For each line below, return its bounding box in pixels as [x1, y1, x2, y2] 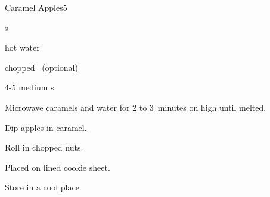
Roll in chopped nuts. [5, 141, 83, 154]
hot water [5, 41, 40, 54]
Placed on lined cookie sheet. [5, 161, 110, 173]
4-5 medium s [5, 81, 54, 93]
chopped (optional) [5, 61, 78, 73]
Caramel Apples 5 [5, 1, 67, 13]
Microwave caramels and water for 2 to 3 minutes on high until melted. [5, 101, 266, 113]
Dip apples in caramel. [5, 121, 87, 133]
